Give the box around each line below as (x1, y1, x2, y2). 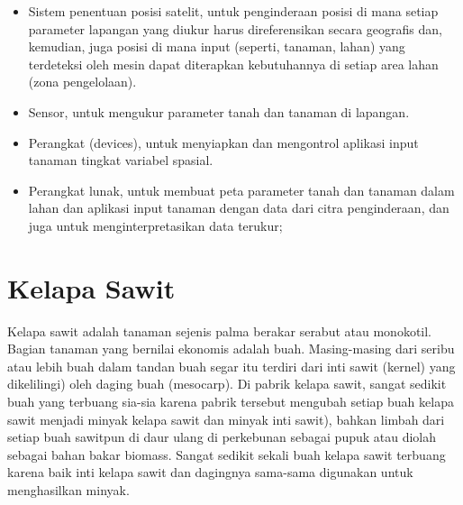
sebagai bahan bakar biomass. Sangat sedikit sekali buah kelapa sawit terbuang (7, 445, 446, 464)
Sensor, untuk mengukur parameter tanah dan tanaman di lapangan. (28, 102, 410, 121)
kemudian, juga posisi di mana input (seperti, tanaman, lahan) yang (28, 37, 405, 56)
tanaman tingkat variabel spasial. (28, 151, 213, 170)
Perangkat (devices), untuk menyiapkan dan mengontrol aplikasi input (28, 133, 419, 151)
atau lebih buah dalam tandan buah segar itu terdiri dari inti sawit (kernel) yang (7, 356, 456, 375)
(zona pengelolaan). (28, 72, 137, 91)
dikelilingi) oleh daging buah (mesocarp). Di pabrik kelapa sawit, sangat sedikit (7, 374, 447, 393)
